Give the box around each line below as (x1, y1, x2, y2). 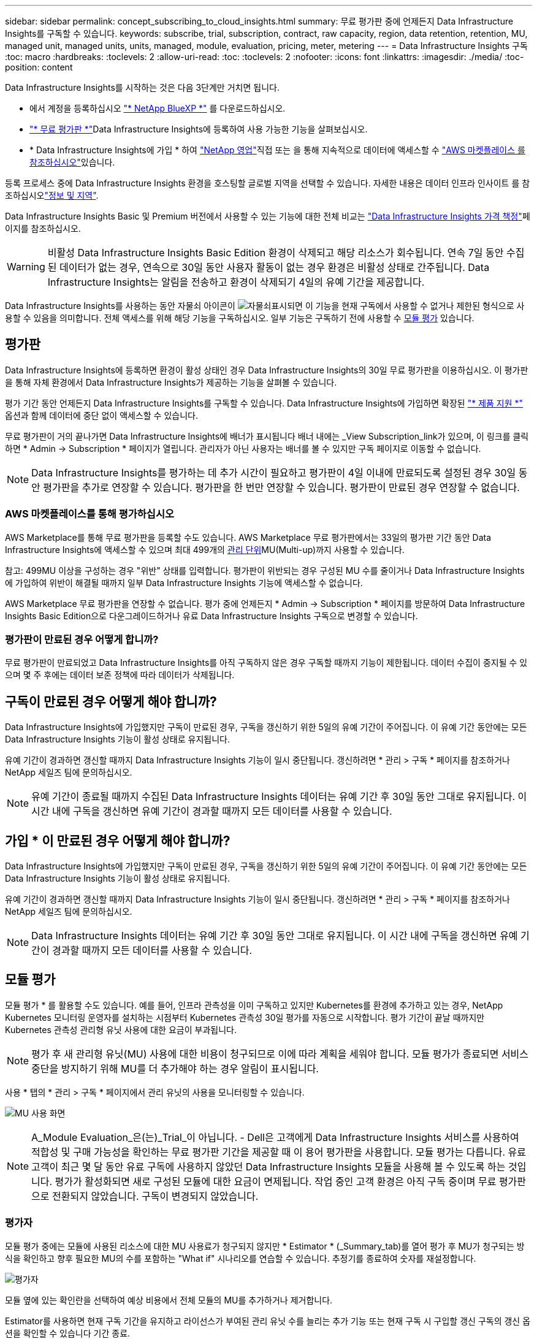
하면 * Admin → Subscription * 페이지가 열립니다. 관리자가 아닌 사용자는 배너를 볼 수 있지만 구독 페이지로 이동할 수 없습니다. (5, 443, 481, 454)
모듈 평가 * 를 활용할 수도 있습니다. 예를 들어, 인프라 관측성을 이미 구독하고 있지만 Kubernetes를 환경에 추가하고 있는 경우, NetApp (5, 999, 503, 1010)
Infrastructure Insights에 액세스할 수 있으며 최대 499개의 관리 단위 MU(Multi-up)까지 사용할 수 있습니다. (5, 544, 405, 555)
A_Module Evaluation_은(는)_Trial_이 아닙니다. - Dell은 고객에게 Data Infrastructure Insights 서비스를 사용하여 (31, 1131, 519, 1143)
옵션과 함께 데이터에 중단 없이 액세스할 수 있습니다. (5, 410, 198, 421)
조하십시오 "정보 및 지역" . (5, 190, 99, 200)
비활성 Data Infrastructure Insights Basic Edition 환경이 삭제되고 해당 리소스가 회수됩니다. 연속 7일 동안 (47, 246, 504, 259)
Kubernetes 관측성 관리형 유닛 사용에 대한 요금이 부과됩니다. (5, 1024, 237, 1035)
